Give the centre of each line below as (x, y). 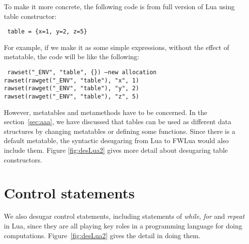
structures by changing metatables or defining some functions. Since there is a (120, 131)
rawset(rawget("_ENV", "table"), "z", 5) (72, 97)
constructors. (23, 159)
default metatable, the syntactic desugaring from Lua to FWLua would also (117, 140)
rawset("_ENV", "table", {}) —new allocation (82, 73)
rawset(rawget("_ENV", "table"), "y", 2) (72, 89)
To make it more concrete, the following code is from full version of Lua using (119, 6)
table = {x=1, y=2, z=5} (47, 32)
